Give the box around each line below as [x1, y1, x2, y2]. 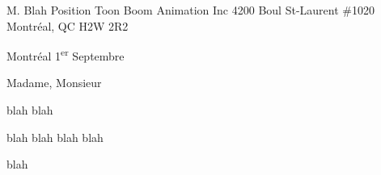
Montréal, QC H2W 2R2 [6, 17, 129, 34]
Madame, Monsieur [6, 74, 102, 91]
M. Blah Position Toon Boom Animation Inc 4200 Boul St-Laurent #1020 [6, 2, 375, 18]
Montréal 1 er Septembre [6, 45, 125, 64]
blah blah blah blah [6, 128, 104, 145]
